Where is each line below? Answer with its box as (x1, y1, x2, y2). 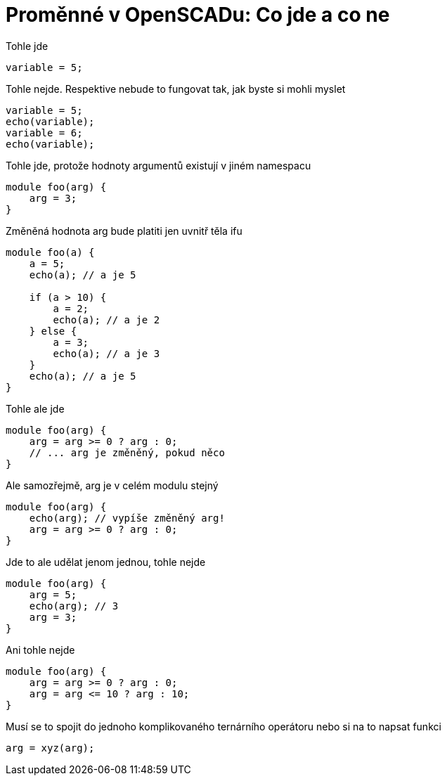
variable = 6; (6, 127, 83, 138)
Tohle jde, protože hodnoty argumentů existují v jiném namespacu (6, 159, 311, 172)
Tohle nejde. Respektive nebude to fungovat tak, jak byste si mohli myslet (6, 82, 346, 95)
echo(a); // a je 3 (53, 347, 160, 359)
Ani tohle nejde (6, 643, 75, 656)
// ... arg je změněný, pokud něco (29, 446, 225, 458)
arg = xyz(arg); (6, 742, 95, 754)
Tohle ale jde (6, 402, 65, 415)
